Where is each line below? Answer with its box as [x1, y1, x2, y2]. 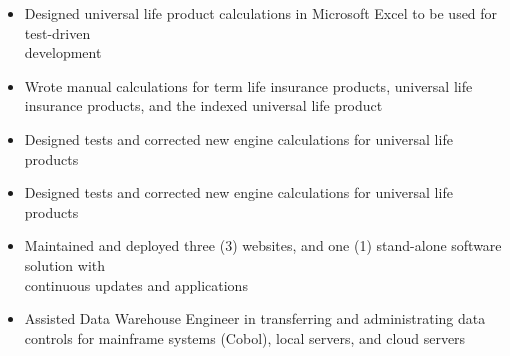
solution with [24, 254, 106, 275]
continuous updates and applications [24, 274, 248, 295]
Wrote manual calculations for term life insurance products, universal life [24, 75, 473, 96]
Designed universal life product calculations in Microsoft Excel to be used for [24, 3, 498, 23]
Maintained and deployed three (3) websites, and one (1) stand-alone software [24, 235, 502, 256]
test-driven [24, 22, 91, 43]
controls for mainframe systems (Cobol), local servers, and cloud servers [24, 327, 466, 348]
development [24, 42, 102, 63]
